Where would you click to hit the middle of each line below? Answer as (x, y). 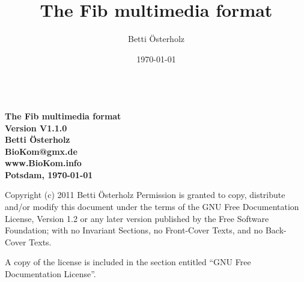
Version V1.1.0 (36, 127)
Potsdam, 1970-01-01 (49, 174)
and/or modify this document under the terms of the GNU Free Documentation (152, 207)
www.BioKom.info (43, 163)
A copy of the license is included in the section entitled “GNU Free (128, 262)
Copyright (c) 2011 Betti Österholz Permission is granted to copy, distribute (145, 195)
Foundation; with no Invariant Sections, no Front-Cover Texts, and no (134, 230)
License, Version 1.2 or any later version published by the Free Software (137, 218)
